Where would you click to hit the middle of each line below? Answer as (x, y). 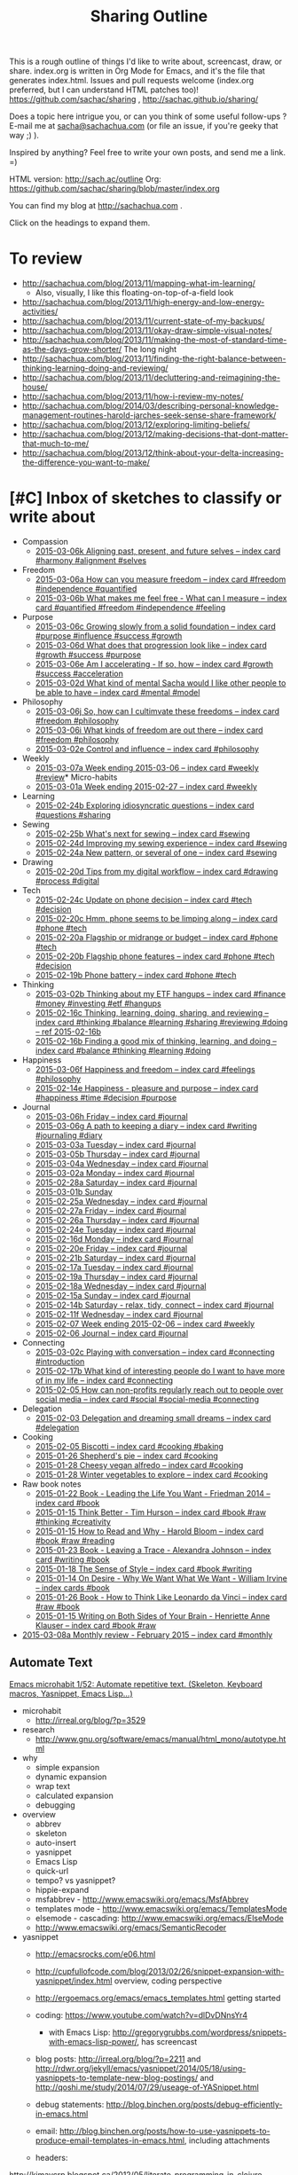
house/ (35, 387)
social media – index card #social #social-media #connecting (147, 1400)
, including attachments (227, 2140)
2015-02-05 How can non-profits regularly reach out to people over (159, 1390)
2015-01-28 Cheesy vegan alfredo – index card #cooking (139, 1465)
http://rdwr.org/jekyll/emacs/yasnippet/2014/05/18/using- (141, 2068)
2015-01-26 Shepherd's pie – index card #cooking (127, 1456)
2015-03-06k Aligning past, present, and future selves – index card (158, 551)
